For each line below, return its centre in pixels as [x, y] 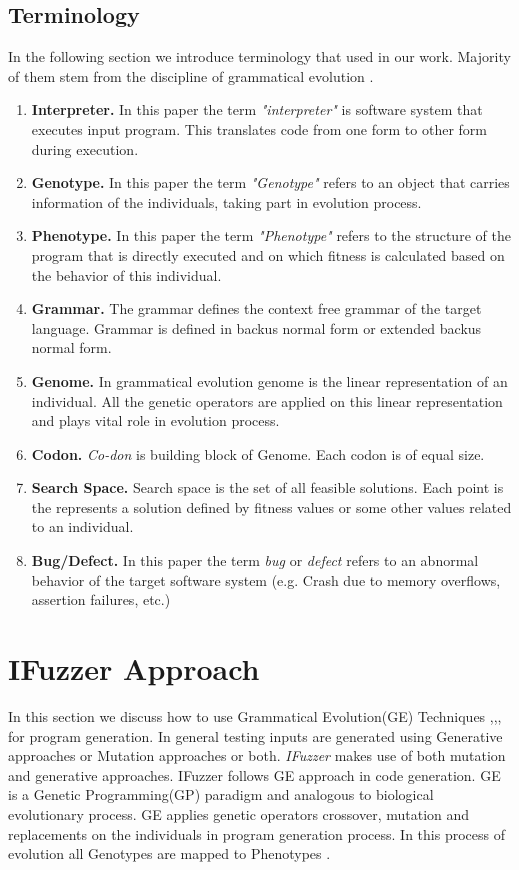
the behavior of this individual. [126, 274]
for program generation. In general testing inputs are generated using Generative [255, 735]
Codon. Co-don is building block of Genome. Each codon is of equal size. [258, 453]
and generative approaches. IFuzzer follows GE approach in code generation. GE [254, 774]
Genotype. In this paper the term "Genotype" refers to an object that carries [270, 182]
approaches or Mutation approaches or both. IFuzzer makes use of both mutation [257, 755]
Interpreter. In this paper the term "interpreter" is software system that [257, 109]
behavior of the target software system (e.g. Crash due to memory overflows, [266, 579]
